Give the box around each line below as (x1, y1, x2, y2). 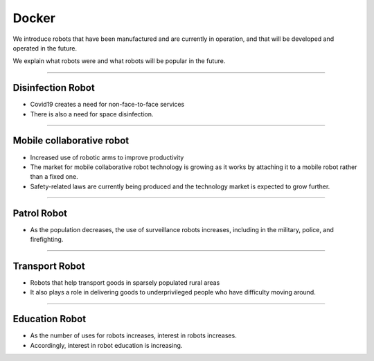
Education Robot (12, 313, 87, 325)
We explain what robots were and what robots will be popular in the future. (12, 57, 226, 65)
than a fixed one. (30, 173, 79, 181)
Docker (12, 10, 55, 26)
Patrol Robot (12, 207, 68, 219)
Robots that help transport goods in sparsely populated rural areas (30, 278, 220, 287)
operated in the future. (12, 44, 78, 52)
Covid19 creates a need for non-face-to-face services (30, 100, 185, 109)
